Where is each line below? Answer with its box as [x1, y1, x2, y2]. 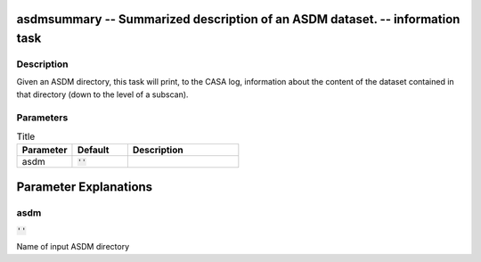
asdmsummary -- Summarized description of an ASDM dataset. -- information [16, 12, 461, 27]
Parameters [16, 111, 69, 124]
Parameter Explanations [16, 179, 153, 194]
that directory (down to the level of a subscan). [16, 89, 189, 100]
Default [77, 143, 110, 156]
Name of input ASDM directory [16, 242, 130, 252]
